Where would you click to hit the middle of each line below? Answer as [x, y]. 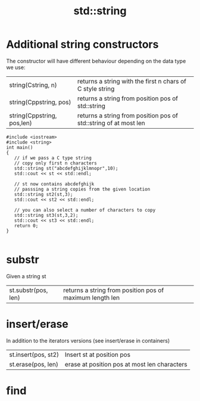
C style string [96, 89]
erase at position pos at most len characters [126, 364]
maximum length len [92, 297]
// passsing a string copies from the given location [82, 189]
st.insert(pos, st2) [34, 355]
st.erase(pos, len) [34, 364]
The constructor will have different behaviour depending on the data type [96, 61]
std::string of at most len [111, 123]
